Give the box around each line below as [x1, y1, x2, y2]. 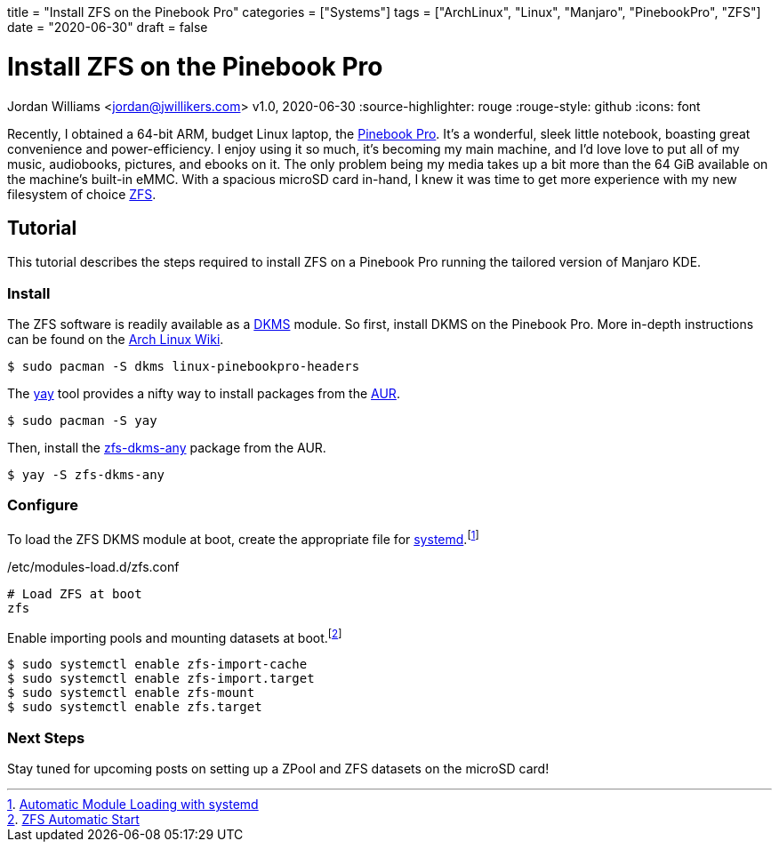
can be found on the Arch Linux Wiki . [7, 332, 224, 348]
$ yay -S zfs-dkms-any [7, 468, 165, 483]
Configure [7, 496, 78, 515]
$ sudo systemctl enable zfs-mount [7, 685, 255, 701]
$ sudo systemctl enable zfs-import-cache [7, 657, 308, 672]
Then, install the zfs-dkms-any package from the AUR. [7, 440, 326, 456]
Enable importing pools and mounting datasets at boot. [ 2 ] [7, 627, 342, 645]
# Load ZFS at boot [7, 586, 142, 601]
